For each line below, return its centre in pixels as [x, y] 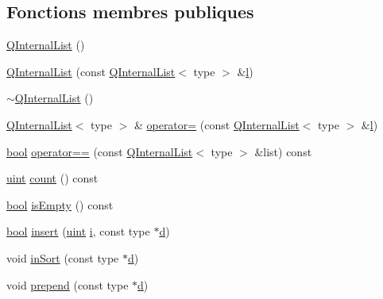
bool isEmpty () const [60, 204]
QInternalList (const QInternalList [91, 71]
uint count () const [52, 178]
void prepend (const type [68, 284]
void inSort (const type [63, 257]
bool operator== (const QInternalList [100, 151]
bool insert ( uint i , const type [78, 231]
